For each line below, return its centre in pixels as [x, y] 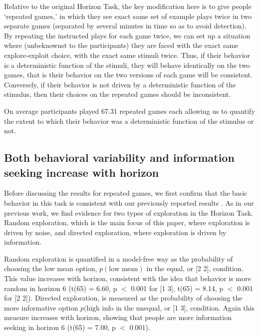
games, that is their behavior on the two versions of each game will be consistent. [128, 75]
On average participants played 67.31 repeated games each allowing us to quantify [129, 111]
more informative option [41, 307]
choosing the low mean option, [51, 268]
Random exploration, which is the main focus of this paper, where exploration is [127, 222]
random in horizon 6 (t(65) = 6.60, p [61, 288]
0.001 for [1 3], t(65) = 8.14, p [177, 288]
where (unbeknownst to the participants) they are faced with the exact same [121, 45]
